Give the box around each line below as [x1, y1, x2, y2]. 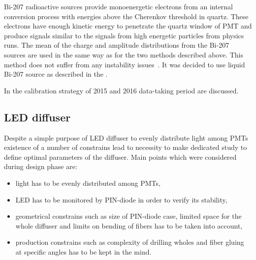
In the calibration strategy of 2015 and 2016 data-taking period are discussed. [4, 85, 239, 95]
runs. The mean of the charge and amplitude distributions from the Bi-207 [4, 40, 229, 50]
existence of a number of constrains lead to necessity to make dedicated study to [4, 142, 247, 152]
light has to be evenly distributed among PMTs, [15, 177, 160, 188]
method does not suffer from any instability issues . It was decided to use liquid [4, 59, 245, 69]
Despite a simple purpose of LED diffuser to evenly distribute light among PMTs [4, 132, 248, 143]
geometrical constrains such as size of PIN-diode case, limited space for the [15, 211, 242, 221]
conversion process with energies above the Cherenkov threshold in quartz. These [4, 11, 249, 21]
